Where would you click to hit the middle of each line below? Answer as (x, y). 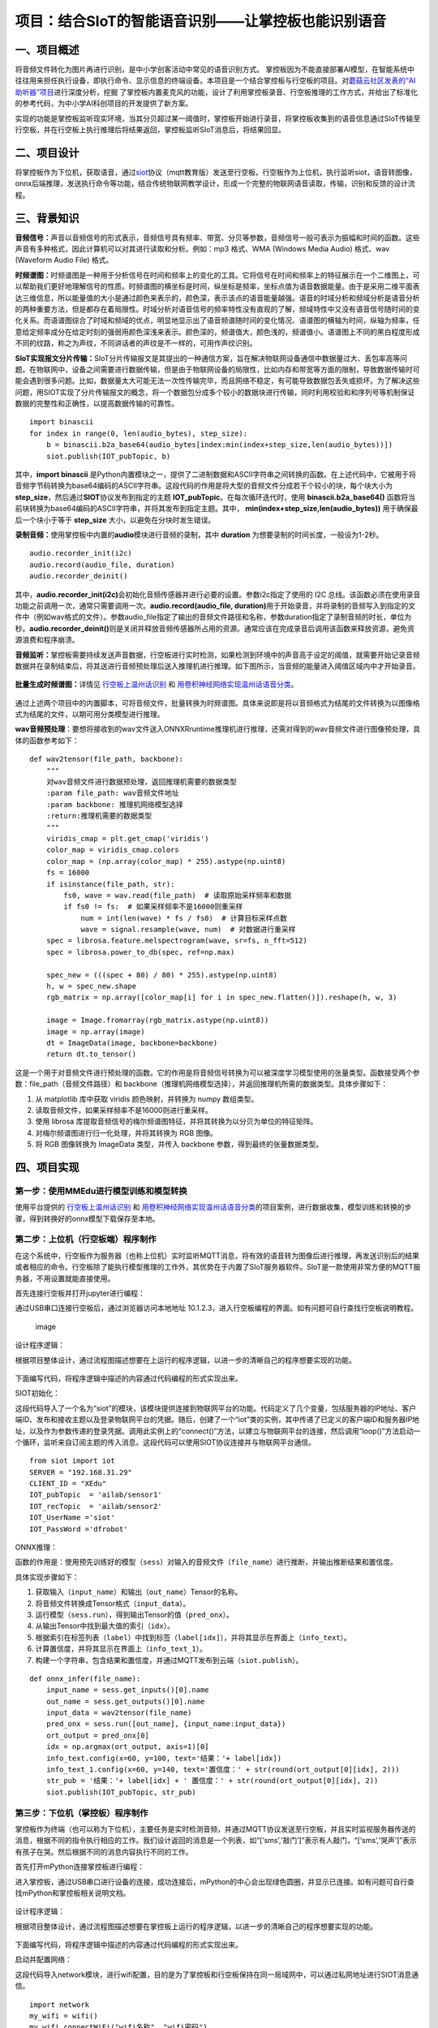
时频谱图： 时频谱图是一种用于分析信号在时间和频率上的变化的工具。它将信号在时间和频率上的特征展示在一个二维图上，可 (217, 275)
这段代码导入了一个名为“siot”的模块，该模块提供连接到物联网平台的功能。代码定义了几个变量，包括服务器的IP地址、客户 (216, 1408)
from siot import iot (72, 1461)
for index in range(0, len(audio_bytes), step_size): (138, 433)
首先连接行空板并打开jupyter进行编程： (80, 1293)
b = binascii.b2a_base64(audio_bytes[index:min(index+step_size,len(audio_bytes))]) (219, 445)
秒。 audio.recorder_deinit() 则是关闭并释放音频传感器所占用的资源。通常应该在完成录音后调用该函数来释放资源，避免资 (215, 628)
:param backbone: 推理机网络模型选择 (115, 804)
